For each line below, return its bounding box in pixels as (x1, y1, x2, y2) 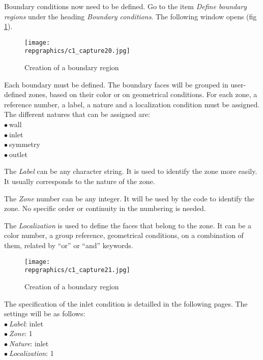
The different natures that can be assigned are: (4, 109, 150, 119)
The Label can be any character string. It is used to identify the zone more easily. (4, 166, 257, 176)
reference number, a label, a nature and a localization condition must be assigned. (4, 99, 260, 109)
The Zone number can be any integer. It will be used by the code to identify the (4, 193, 254, 203)
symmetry (9, 139, 40, 149)
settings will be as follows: (4, 308, 85, 319)
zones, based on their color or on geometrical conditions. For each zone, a (28, 89, 257, 100)
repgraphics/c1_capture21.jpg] (24, 266, 130, 274)
